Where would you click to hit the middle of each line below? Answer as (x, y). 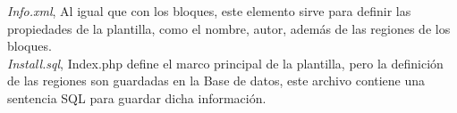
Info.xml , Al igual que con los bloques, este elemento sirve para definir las (209, 11)
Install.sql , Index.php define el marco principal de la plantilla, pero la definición (225, 63)
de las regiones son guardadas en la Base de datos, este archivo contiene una (216, 81)
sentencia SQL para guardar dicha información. (137, 97)
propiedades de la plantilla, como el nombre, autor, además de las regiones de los (229, 28)
